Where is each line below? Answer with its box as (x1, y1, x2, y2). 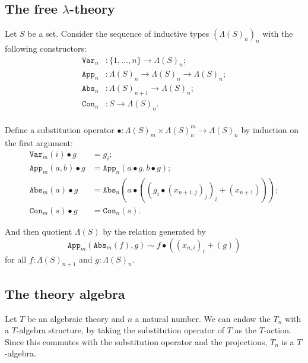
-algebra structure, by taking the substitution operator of (16, 324, 224, 336)
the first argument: (5, 136, 73, 149)
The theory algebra (5, 284, 125, 302)
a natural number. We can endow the (135, 312, 271, 324)
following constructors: (5, 42, 87, 54)
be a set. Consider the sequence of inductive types (27, 27, 209, 40)
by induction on (241, 123, 299, 135)
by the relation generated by (103, 225, 206, 238)
